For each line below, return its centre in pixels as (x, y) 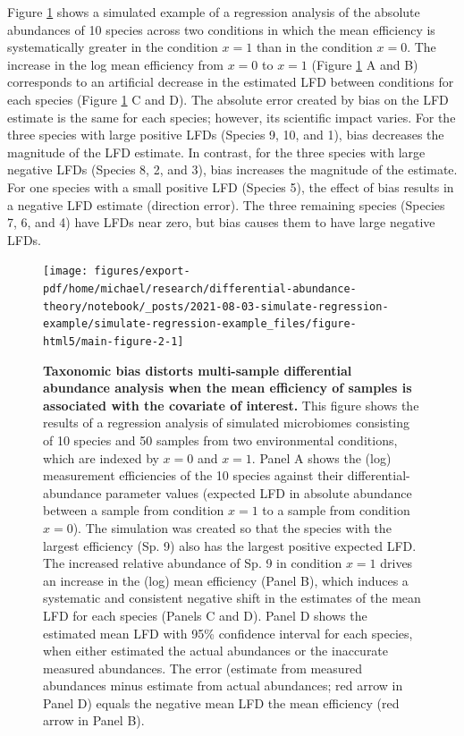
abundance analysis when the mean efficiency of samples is (228, 388)
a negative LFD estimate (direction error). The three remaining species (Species (226, 204)
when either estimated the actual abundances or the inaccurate (216, 651)
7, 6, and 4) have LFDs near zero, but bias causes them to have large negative (221, 222)
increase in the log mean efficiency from (116, 64)
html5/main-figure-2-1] (114, 341)
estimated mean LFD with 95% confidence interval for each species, (228, 633)
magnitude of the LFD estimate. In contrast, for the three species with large (216, 152)
